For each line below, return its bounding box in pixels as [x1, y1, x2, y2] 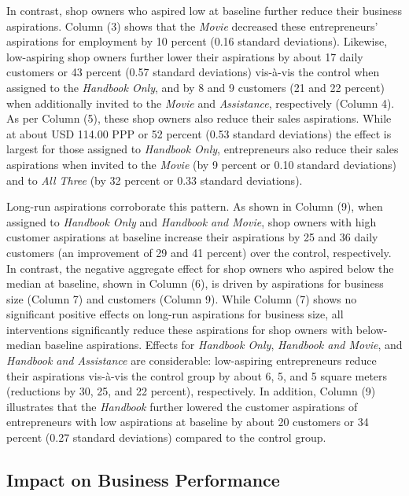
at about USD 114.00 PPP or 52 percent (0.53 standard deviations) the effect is [6, 125, 392, 141]
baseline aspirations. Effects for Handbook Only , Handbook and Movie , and [44, 336, 403, 353]
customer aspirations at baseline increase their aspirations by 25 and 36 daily [6, 229, 378, 245]
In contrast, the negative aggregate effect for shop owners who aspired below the [6, 259, 394, 276]
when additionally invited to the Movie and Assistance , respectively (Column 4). [6, 94, 395, 111]
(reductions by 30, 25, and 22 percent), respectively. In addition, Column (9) [6, 383, 376, 399]
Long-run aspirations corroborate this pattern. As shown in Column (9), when [6, 198, 383, 215]
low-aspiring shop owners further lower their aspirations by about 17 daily [6, 48, 363, 64]
